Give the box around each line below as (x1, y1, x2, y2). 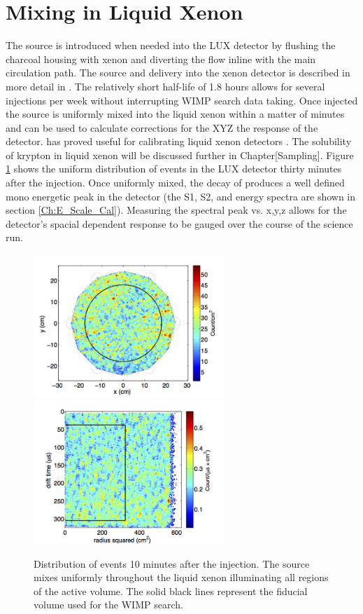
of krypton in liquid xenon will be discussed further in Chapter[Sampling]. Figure (6, 147, 354, 162)
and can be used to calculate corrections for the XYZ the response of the (6, 120, 318, 135)
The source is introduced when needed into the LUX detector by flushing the (6, 38, 336, 53)
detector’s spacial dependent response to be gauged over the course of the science (6, 216, 353, 231)
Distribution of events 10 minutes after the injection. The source (34, 556, 310, 571)
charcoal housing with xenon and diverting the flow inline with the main (6, 51, 316, 66)
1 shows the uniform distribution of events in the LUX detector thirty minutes (6, 161, 342, 176)
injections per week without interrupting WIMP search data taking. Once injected (6, 93, 358, 107)
